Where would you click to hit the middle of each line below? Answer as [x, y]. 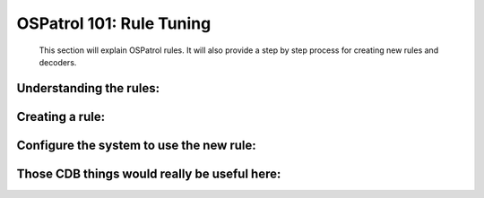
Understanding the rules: [88, 88]
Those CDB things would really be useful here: [149, 173]
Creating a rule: [61, 116]
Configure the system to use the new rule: [137, 145]
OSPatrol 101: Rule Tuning [114, 23]
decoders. [58, 62]
